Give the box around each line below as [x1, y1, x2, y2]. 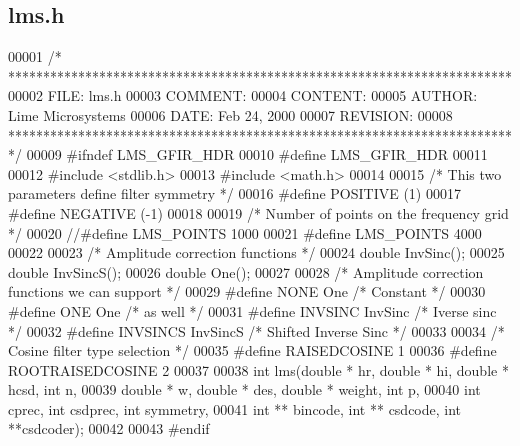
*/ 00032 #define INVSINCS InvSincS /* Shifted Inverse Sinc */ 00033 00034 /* [8, 320, 505, 341]
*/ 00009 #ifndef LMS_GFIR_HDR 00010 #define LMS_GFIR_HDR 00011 [8, 144, 488, 165]
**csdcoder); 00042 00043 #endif [8, 418, 210, 439]
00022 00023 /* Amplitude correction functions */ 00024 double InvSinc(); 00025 [8, 242, 505, 263]
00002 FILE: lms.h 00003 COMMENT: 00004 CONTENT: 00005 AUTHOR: [8, 85, 478, 106]
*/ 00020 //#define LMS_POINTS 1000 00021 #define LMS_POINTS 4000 [8, 222, 482, 243]
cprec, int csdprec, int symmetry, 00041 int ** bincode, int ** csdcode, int [8, 398, 462, 419]
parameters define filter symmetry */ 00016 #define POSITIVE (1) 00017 [8, 183, 461, 204]
